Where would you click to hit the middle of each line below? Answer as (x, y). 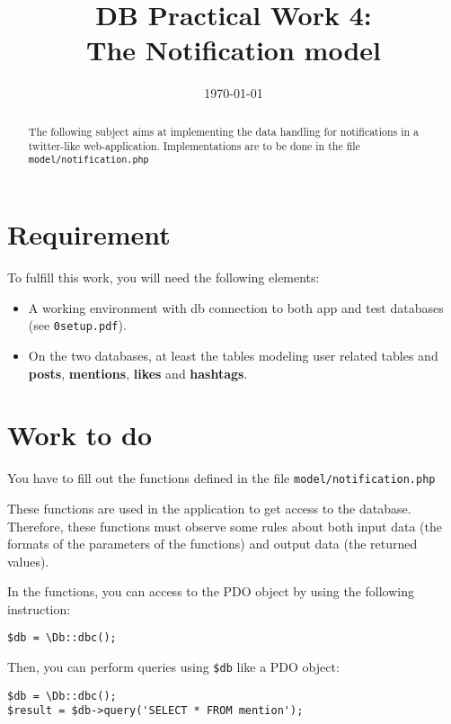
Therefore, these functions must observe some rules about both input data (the (225, 526)
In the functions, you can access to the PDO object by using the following (211, 591)
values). (28, 561)
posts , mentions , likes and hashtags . (138, 373)
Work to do (80, 435)
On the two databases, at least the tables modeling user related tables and (233, 355)
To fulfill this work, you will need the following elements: (164, 277)
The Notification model (234, 50)
